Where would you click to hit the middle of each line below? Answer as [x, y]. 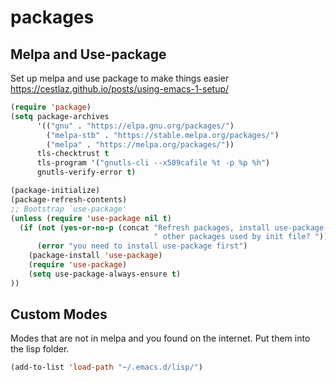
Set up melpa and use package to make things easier [120, 78]
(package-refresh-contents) [69, 199]
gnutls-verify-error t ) [86, 172]
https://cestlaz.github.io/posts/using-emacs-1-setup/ [120, 89]
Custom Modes [59, 314]
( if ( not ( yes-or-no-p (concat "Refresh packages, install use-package [172, 227]
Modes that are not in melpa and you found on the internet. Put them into [160, 338]
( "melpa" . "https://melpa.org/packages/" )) [140, 144]
